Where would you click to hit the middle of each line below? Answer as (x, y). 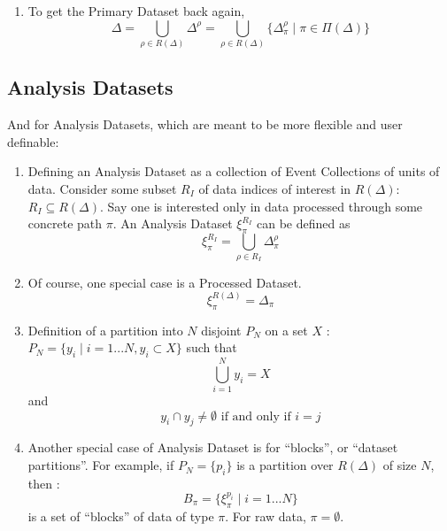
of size (400, 465)
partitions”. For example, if (101, 465)
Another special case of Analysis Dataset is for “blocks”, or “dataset (213, 447)
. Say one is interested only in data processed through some (261, 206)
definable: (33, 141)
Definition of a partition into (105, 330)
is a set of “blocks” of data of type (121, 516)
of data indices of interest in (275, 188)
